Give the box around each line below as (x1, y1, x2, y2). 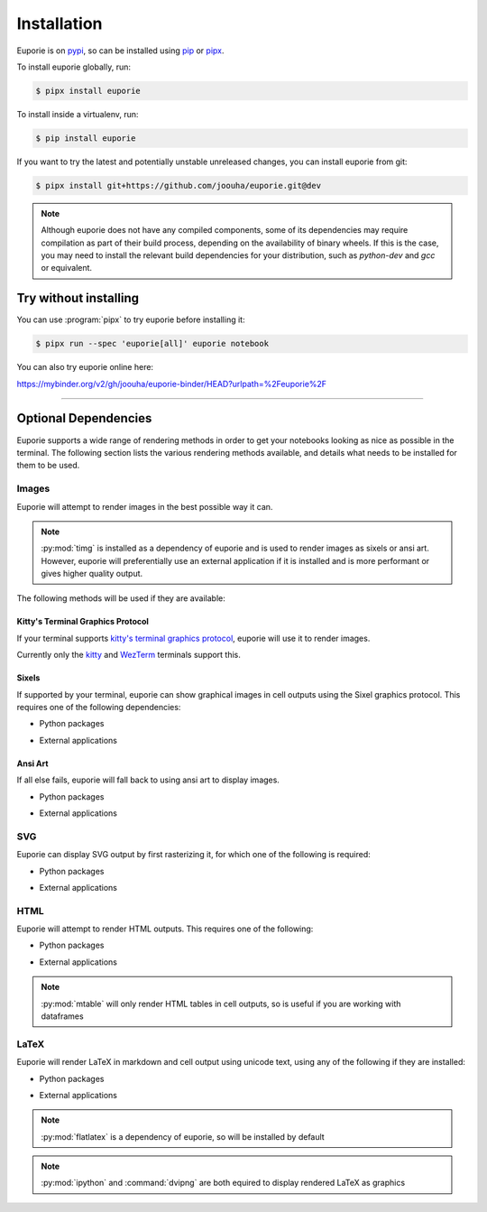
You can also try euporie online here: (16, 362, 153, 373)
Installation (16, 14, 103, 33)
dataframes (41, 1011, 85, 1022)
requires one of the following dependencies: (16, 702, 181, 713)
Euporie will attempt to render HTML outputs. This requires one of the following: (16, 923, 314, 934)
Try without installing (16, 291, 140, 306)
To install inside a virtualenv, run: (16, 108, 139, 119)
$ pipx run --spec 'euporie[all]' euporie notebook (35, 338, 270, 349)
